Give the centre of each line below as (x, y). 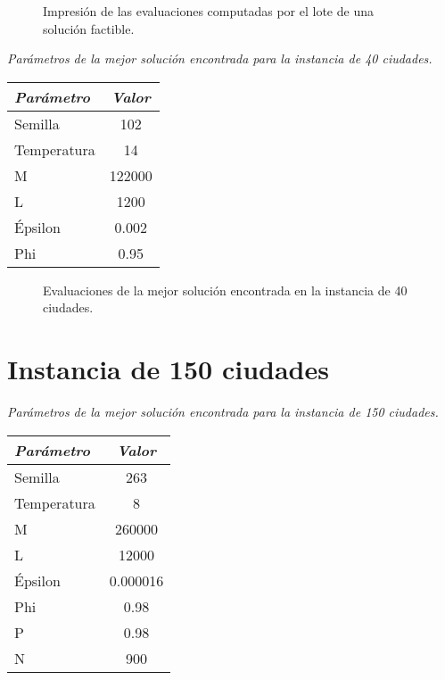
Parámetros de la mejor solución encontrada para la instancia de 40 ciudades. (220, 58)
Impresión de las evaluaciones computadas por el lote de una (208, 11)
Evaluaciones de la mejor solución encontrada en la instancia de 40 (225, 290)
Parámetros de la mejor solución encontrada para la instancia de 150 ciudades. (223, 412)
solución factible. (89, 28)
